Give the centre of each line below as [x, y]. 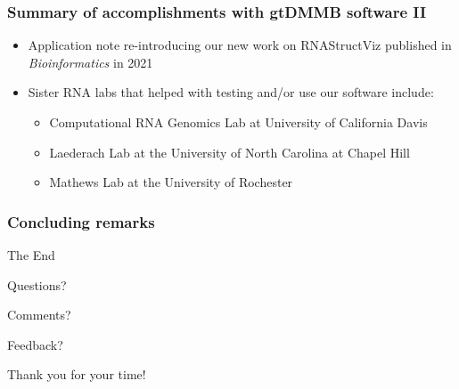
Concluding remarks [81, 221]
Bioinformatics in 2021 [90, 62]
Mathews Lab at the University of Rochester [171, 182]
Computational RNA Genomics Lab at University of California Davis [238, 122]
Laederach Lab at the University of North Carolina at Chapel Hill [229, 152]
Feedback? [35, 344]
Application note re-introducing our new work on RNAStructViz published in [240, 45]
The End [31, 255]
